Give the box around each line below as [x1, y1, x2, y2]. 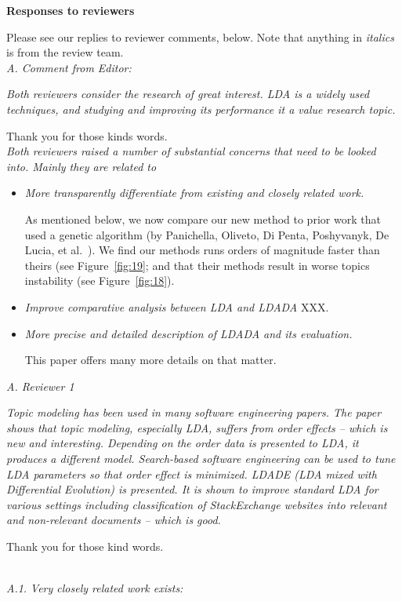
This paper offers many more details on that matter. [24, 351, 277, 368]
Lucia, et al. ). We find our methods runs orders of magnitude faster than [24, 242, 380, 258]
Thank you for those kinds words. [6, 127, 168, 144]
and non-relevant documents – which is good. [6, 512, 221, 528]
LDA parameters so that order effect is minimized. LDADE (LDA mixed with [6, 465, 377, 482]
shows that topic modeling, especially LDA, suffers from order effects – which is [6, 419, 388, 435]
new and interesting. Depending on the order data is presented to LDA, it [6, 435, 359, 451]
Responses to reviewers [6, 2, 135, 18]
